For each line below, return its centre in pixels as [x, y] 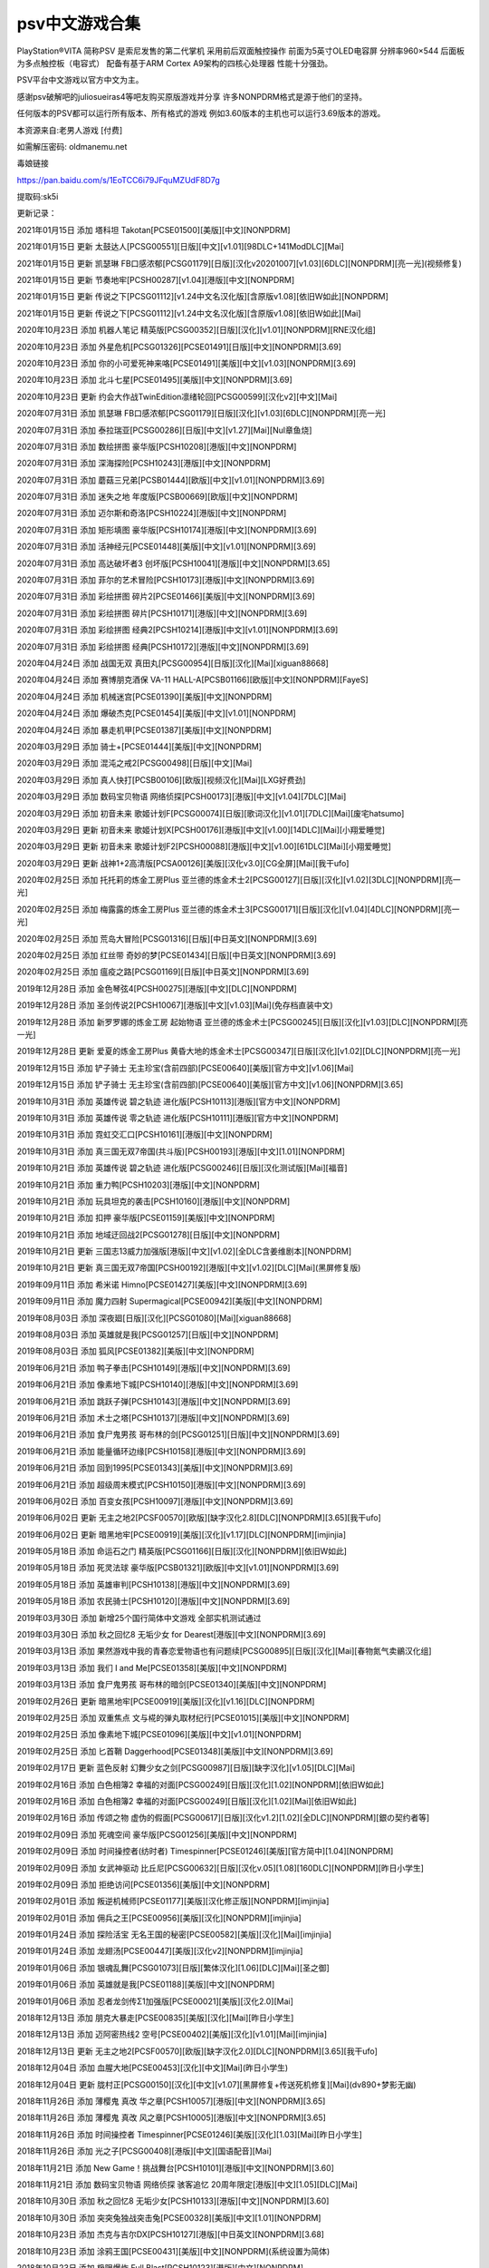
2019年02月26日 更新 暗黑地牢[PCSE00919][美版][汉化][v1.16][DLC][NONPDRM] [166, 1701]
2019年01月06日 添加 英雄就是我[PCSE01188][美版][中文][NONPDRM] [146, 1984]
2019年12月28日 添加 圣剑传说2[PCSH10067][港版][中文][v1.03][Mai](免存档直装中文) [175, 1005]
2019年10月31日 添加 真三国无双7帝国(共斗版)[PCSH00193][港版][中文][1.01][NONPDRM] [181, 1151]
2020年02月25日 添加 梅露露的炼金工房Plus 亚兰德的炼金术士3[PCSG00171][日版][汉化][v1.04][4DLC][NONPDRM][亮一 [238, 909]
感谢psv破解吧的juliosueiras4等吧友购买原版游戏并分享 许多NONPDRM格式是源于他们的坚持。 [192, 96]
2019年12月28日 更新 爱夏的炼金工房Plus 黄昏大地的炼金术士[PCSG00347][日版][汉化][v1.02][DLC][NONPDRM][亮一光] [239, 1051]
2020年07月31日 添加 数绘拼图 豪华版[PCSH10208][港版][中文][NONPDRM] [157, 446]
